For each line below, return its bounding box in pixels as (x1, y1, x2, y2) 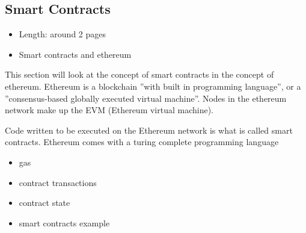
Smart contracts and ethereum (19, 48, 132, 60)
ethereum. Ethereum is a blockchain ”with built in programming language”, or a (5, 79, 301, 92)
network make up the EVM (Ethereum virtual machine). (5, 104, 214, 116)
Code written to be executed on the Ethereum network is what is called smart (5, 123, 293, 136)
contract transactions (19, 176, 97, 188)
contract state (19, 196, 70, 209)
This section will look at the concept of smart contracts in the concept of (5, 68, 274, 81)
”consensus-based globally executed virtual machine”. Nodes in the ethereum (5, 92, 287, 104)
